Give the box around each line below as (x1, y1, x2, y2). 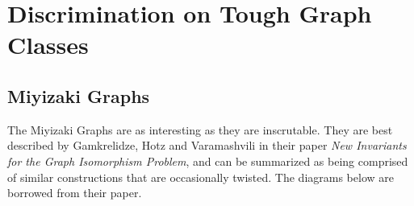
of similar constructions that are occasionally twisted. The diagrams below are (7, 168, 394, 185)
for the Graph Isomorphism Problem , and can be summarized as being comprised (7, 152, 408, 169)
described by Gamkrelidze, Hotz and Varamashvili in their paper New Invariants (7, 137, 407, 154)
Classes (7, 28, 89, 61)
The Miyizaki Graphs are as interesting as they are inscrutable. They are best (7, 121, 393, 138)
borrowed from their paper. (7, 184, 142, 201)
